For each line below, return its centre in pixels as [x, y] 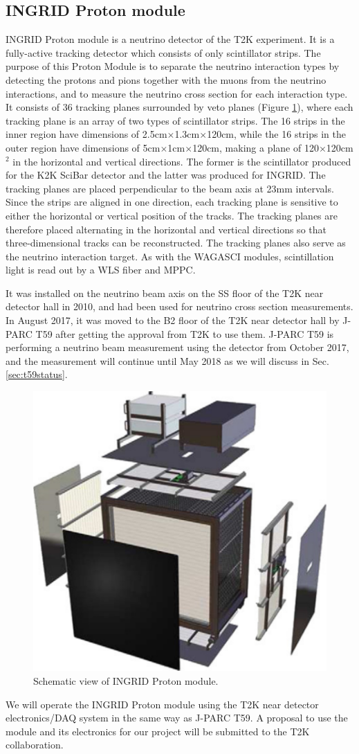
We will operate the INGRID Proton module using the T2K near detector [162, 704]
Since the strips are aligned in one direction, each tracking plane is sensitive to [172, 202]
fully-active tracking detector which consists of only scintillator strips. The [163, 52]
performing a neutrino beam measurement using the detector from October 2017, [177, 347]
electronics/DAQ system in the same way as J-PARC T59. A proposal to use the [177, 718]
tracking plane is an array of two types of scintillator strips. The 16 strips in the [175, 120]
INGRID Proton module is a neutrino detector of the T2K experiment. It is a [170, 39]
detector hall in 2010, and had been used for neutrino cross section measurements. [179, 306]
